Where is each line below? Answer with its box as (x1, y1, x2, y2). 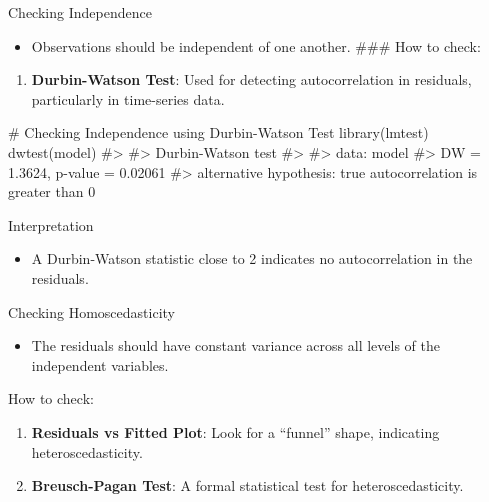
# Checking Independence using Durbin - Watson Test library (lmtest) (8, 122, 429, 143)
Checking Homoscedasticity (8, 301, 175, 322)
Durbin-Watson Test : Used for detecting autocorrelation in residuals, (31, 69, 472, 90)
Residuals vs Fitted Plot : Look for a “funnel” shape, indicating (31, 421, 440, 442)
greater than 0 (8, 181, 96, 202)
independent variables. (31, 354, 169, 375)
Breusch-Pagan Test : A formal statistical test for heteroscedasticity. (31, 475, 464, 496)
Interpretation (8, 214, 94, 235)
